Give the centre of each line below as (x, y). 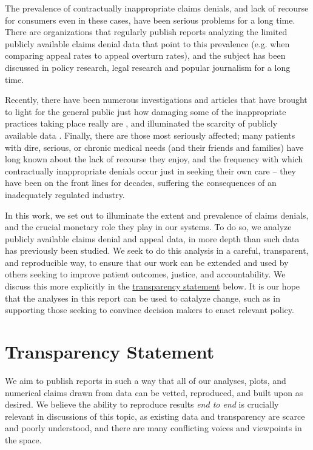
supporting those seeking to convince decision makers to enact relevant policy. (150, 310)
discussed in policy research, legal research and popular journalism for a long (148, 67)
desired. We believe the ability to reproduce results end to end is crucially (142, 404)
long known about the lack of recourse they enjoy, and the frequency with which (154, 159)
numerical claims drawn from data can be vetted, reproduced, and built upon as (154, 392)
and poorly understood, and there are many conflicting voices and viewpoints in (153, 428)
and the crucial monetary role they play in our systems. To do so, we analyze (148, 227)
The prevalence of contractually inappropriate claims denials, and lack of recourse (157, 8)
